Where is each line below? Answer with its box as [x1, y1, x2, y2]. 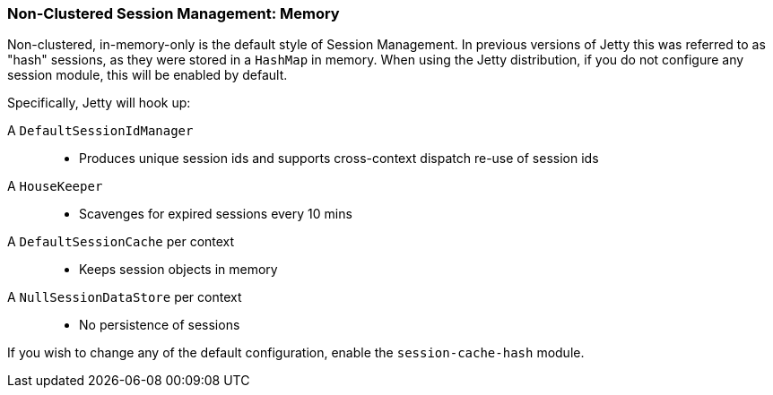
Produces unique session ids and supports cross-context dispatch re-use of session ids [79, 150, 599, 167]
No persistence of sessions [79, 317, 240, 333]
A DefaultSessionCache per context [7, 234, 235, 250]
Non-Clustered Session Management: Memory [7, 4, 340, 22]
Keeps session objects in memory [79, 262, 278, 278]
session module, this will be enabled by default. [7, 67, 288, 83]
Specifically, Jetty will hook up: [7, 95, 191, 111]
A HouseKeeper [7, 178, 103, 194]
